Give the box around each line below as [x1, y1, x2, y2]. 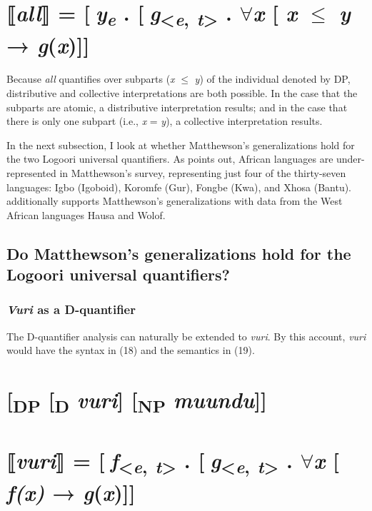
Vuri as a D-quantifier [6, 300, 136, 318]
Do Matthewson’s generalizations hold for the [6, 242, 351, 264]
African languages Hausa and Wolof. [6, 207, 166, 222]
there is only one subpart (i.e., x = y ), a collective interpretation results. [6, 113, 323, 128]
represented [6, 165, 56, 180]
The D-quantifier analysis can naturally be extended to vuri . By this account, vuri [6, 328, 366, 343]
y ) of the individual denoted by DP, [194, 71, 351, 86]
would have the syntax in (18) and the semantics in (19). [6, 343, 255, 358]
